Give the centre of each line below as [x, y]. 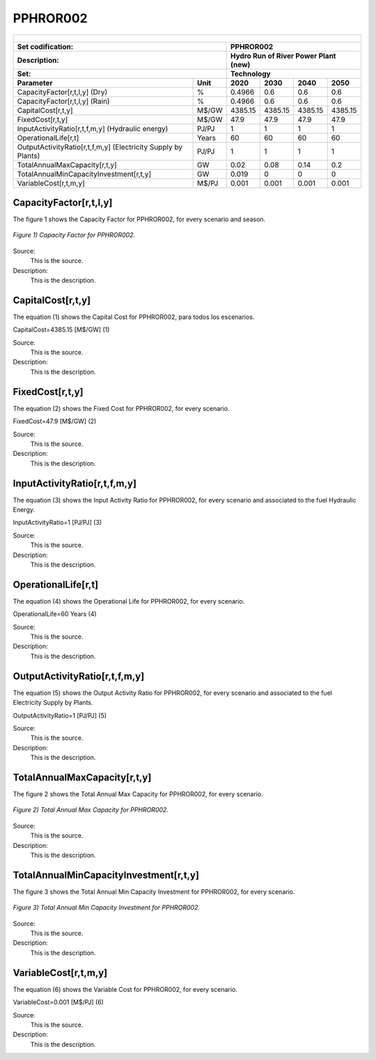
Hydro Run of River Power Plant [283, 56]
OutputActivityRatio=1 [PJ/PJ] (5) [60, 715]
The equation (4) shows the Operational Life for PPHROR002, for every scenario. [129, 601]
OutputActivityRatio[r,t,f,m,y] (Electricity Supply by [100, 147]
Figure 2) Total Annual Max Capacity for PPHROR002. [91, 810]
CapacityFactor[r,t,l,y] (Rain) [64, 101]
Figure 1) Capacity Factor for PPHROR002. [74, 235]
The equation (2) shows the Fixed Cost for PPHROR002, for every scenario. [121, 408]
